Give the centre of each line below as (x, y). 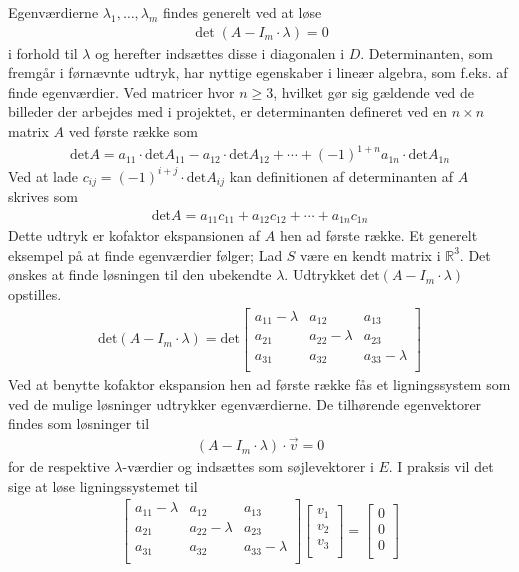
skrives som (43, 196)
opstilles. (35, 293)
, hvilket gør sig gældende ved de (374, 91)
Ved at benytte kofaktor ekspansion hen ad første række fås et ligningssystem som (259, 384)
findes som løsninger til (79, 423)
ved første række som (133, 131)
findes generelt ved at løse (242, 12)
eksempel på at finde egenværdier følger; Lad (145, 254)
